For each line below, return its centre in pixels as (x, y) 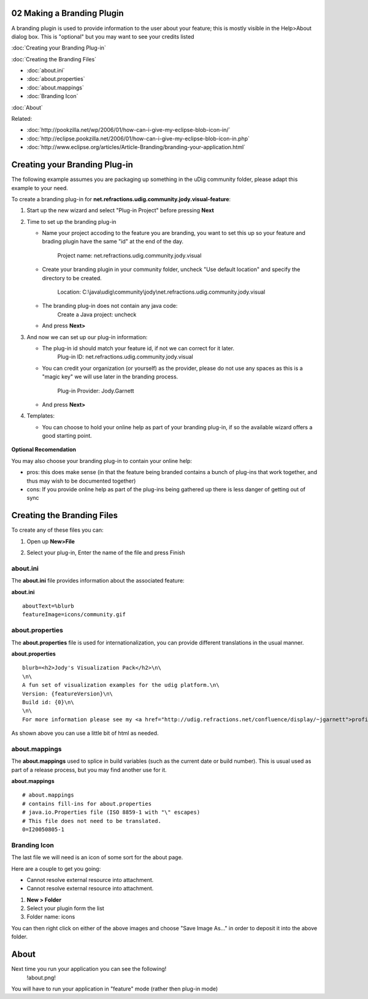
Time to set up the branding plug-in (71, 221)
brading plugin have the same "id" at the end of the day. (113, 242)
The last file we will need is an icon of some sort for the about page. (97, 857)
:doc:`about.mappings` (55, 87)
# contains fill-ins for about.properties (87, 804)
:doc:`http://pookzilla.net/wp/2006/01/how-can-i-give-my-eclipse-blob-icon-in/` (128, 130)
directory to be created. (72, 278)
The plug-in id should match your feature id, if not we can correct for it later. (138, 348)
